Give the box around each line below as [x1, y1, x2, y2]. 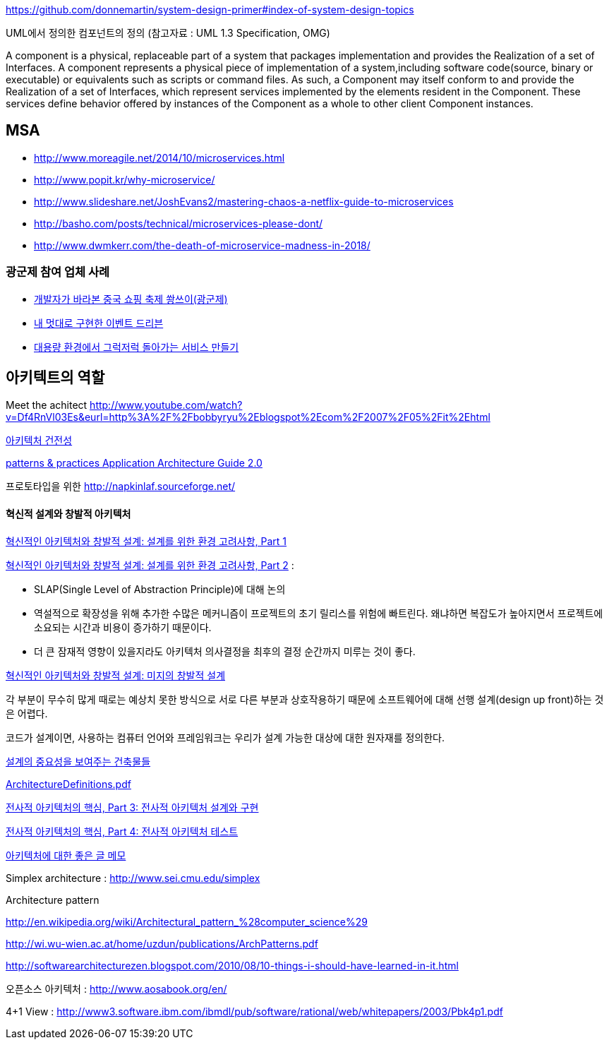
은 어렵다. [6, 707, 48, 719]
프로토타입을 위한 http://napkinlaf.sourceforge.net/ [6, 480, 236, 493]
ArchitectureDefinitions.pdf [6, 777, 131, 790]
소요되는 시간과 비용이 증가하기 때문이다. [34, 621, 212, 633]
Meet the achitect [6, 399, 88, 412]
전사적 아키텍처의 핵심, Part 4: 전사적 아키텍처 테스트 [6, 825, 239, 837]
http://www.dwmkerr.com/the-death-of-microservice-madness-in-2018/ [34, 239, 370, 251]
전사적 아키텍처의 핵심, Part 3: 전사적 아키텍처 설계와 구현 [6, 801, 259, 813]
